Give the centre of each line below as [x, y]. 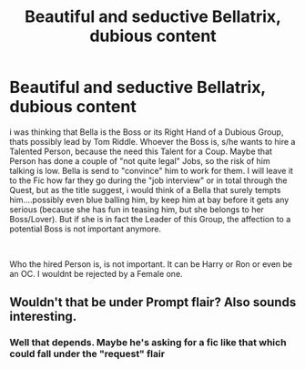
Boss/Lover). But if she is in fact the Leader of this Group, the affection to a [150, 219]
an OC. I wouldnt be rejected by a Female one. [97, 273]
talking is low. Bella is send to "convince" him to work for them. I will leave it [152, 170]
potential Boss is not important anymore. [86, 229]
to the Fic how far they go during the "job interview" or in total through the [148, 180]
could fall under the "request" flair [87, 354]
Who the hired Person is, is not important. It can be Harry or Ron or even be [151, 264]
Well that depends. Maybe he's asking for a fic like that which [148, 343]
